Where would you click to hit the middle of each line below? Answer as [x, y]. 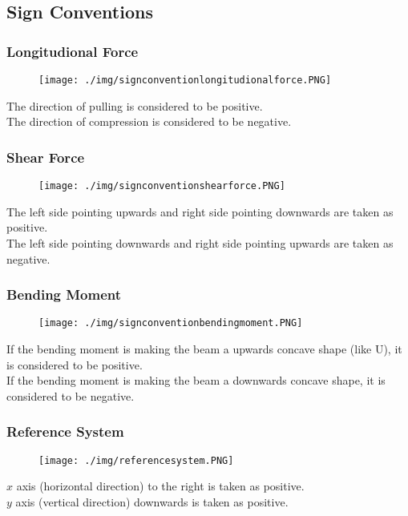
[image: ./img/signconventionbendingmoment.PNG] [171, 323]
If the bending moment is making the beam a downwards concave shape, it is [196, 380]
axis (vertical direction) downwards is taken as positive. [152, 501]
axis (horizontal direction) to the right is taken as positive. [160, 486]
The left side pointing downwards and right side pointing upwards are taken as [200, 242]
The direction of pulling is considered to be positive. [135, 105]
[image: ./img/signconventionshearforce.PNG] [162, 186]
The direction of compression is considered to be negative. [149, 121]
